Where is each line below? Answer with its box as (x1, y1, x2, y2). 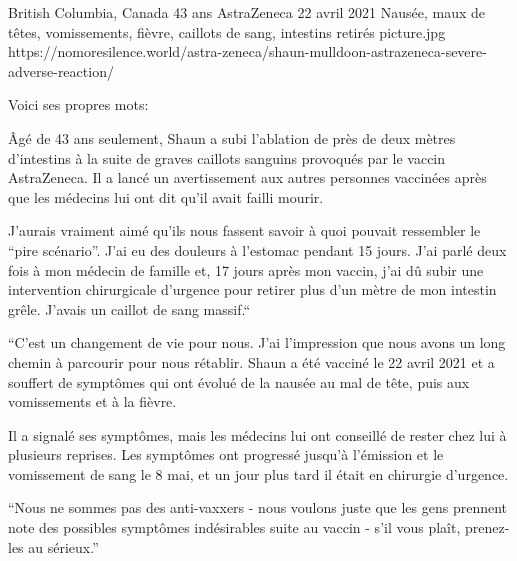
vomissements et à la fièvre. (8, 391, 177, 412)
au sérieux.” (28, 536, 99, 557)
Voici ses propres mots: (8, 94, 149, 115)
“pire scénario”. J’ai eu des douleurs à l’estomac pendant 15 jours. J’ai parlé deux (8, 239, 507, 260)
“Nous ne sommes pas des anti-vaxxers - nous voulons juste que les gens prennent (8, 497, 508, 518)
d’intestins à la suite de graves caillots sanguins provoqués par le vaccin (8, 147, 446, 168)
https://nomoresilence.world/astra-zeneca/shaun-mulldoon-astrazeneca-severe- (8, 41, 487, 62)
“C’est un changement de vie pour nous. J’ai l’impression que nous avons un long (8, 332, 506, 353)
